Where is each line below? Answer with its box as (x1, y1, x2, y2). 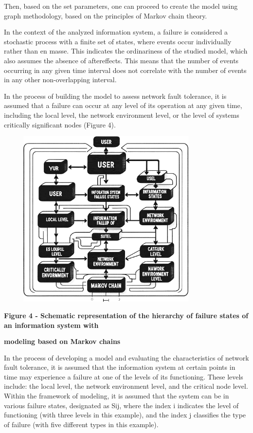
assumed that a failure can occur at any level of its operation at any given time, (4, 100, 242, 110)
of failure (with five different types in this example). (4, 419, 159, 429)
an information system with (4, 320, 99, 330)
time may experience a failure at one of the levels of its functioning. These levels (4, 371, 243, 381)
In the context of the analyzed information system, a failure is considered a (4, 27, 228, 37)
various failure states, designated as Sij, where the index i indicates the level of (4, 400, 239, 410)
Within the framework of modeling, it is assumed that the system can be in (4, 391, 229, 401)
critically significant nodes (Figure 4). (4, 119, 116, 129)
